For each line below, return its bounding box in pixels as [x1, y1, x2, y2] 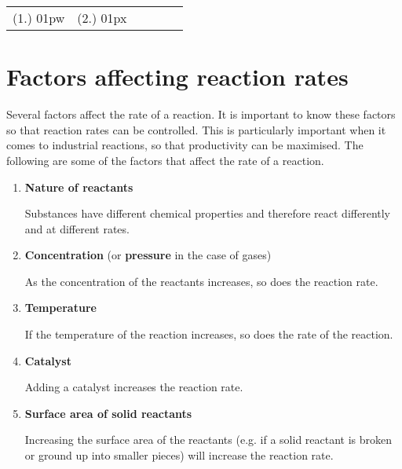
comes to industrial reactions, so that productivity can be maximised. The [6, 137, 364, 153]
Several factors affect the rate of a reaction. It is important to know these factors [6, 106, 396, 123]
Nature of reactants [24, 178, 133, 195]
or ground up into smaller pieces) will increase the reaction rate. [24, 447, 334, 464]
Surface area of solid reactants [24, 405, 192, 421]
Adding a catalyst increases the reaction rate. [24, 379, 243, 395]
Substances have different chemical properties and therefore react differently [24, 205, 391, 222]
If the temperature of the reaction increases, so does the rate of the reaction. [24, 326, 393, 343]
